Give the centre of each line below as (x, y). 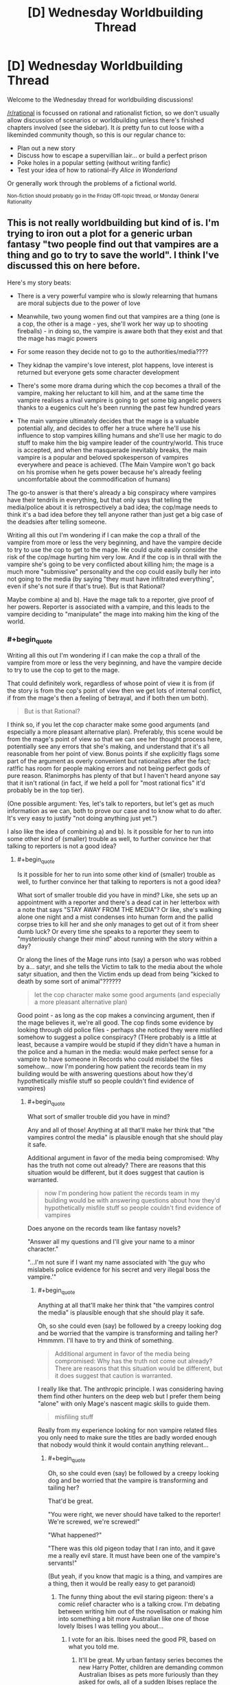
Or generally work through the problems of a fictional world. (92, 183)
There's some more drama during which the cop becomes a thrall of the (119, 386)
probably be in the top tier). (46, 790)
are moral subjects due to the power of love (79, 303)
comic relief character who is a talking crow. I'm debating (139, 1604)
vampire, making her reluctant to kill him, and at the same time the (111, 392)
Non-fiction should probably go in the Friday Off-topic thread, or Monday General (103, 196)
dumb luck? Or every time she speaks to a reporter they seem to (108, 932)
